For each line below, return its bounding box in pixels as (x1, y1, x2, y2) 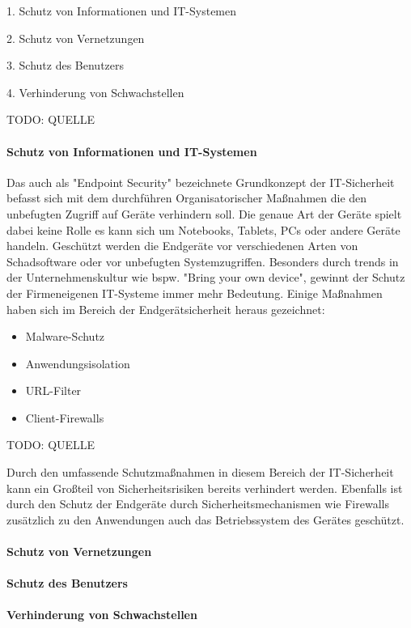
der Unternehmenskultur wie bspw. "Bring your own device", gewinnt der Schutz (6, 269, 405, 286)
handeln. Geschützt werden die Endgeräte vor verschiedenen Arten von (6, 237, 358, 254)
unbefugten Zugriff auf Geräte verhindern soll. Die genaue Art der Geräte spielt (6, 205, 402, 222)
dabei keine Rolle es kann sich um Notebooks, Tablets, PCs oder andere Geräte (6, 221, 400, 238)
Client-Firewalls (25, 409, 104, 426)
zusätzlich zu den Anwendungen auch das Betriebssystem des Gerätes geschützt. (6, 511, 405, 528)
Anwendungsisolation (25, 354, 130, 371)
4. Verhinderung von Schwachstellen (6, 83, 184, 100)
